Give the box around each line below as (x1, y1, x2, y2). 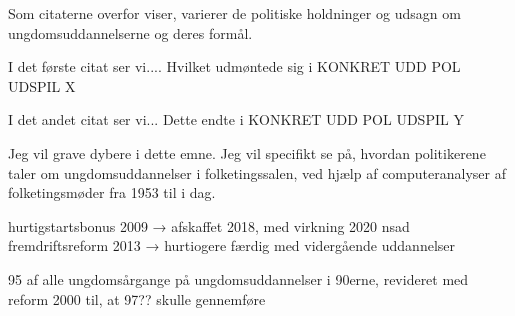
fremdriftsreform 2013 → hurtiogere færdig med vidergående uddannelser (8, 235, 455, 256)
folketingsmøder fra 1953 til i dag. (8, 182, 216, 203)
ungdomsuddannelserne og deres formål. (8, 22, 253, 43)
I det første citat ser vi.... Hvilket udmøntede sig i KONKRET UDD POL (8, 56, 461, 77)
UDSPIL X (8, 75, 76, 96)
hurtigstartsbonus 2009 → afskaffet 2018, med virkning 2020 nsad (8, 215, 410, 236)
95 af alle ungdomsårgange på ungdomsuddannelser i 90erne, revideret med (8, 268, 469, 289)
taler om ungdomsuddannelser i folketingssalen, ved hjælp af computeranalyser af (8, 162, 506, 183)
